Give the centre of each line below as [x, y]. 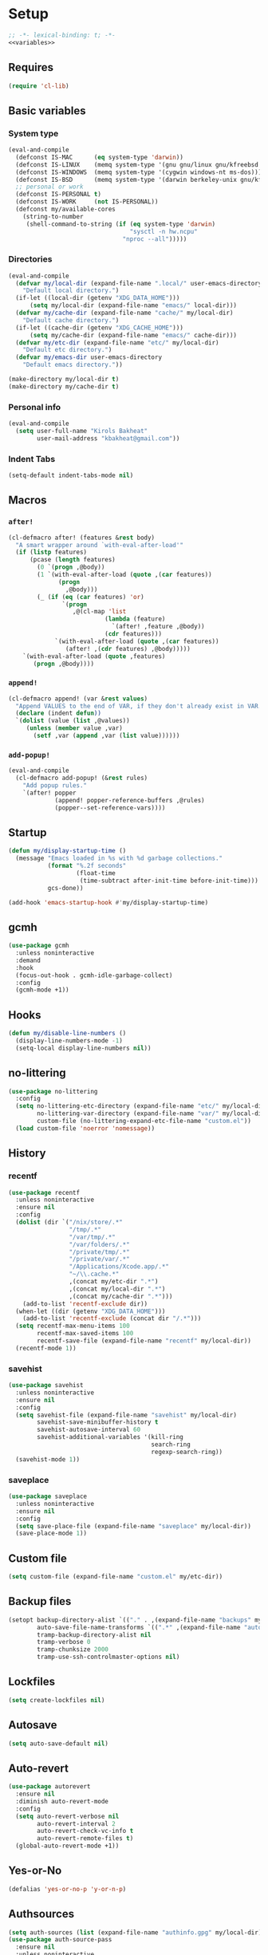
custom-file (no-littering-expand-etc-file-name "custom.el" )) [144, 1121]
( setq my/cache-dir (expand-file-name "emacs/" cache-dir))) [133, 335]
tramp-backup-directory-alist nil [94, 1635]
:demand [28, 960]
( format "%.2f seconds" [87, 866]
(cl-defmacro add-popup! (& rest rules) [82, 778]
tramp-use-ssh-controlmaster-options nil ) [108, 1657]
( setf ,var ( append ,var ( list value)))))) [106, 736]
